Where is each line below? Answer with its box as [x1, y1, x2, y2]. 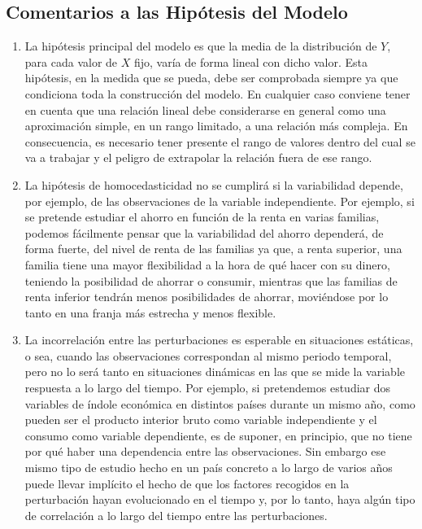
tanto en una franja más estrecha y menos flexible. [24, 304, 276, 321]
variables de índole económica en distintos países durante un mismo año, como [24, 395, 415, 412]
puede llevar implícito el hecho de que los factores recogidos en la [24, 474, 350, 492]
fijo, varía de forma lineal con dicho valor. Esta [133, 53, 368, 70]
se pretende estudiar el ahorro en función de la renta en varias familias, [24, 208, 380, 225]
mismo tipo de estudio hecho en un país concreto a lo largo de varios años [24, 459, 393, 476]
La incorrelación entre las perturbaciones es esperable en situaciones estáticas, [24, 331, 414, 348]
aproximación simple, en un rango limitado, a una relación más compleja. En [24, 117, 408, 134]
